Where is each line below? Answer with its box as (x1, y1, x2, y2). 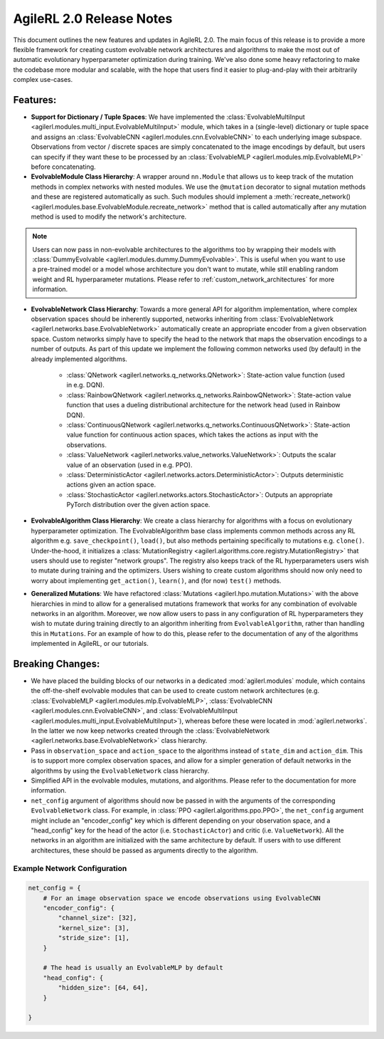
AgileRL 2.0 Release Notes (13, 11, 173, 26)
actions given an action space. (66, 481, 156, 489)
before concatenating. (31, 162, 96, 171)
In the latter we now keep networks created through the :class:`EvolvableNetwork (31, 726, 270, 735)
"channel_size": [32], (58, 914, 138, 922)
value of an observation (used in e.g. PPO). (66, 460, 193, 469)
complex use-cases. (13, 75, 73, 84)
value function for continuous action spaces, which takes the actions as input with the (66, 431, 319, 439)
